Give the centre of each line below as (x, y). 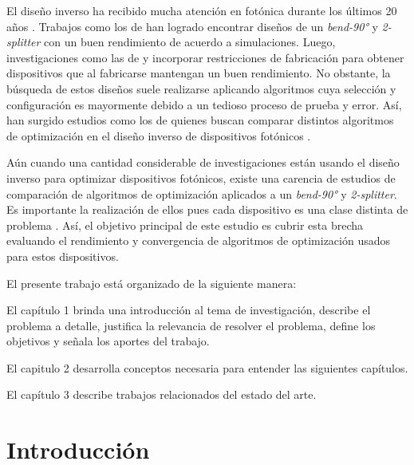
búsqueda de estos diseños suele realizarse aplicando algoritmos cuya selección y (201, 88)
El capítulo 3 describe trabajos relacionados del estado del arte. (162, 394)
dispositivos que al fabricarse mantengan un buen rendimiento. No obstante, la (199, 73)
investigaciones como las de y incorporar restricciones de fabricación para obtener (205, 57)
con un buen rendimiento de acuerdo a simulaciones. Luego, (190, 42)
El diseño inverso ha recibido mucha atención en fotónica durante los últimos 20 (202, 10)
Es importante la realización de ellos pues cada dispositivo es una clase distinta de (207, 209)
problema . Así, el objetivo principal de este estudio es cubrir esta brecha (185, 225)
